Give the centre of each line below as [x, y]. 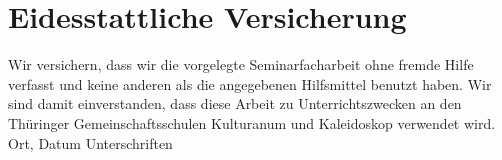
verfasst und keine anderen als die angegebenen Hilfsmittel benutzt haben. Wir [250, 83]
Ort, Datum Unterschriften [90, 142]
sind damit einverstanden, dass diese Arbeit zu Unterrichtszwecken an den [235, 103]
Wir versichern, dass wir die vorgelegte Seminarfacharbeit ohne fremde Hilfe [241, 64]
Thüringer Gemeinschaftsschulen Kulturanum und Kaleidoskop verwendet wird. [252, 122]
